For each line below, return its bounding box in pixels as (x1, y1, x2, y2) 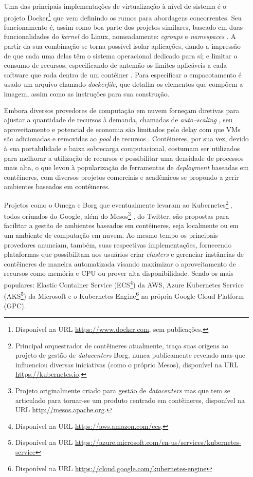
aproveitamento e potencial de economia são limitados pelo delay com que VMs (4, 124, 240, 134)
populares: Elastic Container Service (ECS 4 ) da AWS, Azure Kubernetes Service (4, 278, 244, 289)
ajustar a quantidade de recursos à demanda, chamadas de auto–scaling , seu (4, 114, 233, 125)
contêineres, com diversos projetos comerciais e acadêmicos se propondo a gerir (4, 172, 239, 182)
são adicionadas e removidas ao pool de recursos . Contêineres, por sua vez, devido (4, 134, 249, 144)
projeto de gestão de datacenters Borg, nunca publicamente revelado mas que (15, 350, 245, 360)
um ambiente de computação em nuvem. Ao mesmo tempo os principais (4, 230, 218, 240)
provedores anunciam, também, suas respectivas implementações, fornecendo (4, 239, 232, 249)
